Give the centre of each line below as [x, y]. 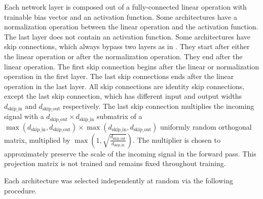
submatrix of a [119, 116]
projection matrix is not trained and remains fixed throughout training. [115, 163]
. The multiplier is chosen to [177, 140]
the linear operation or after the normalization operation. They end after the [123, 56]
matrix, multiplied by [37, 140]
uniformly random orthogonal [206, 126]
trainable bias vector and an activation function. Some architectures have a [121, 16]
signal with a [24, 116]
